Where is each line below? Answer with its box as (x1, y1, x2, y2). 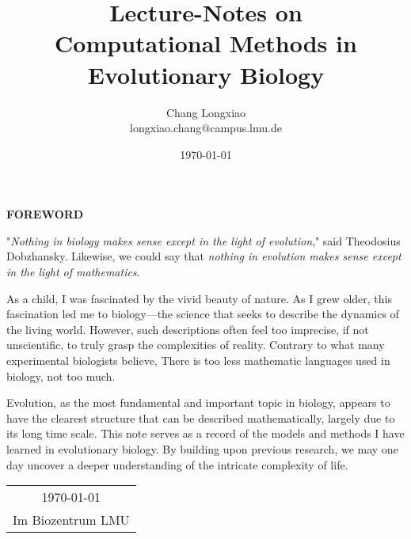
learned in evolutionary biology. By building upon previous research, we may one (6, 441, 398, 457)
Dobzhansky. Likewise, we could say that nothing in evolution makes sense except (6, 248, 401, 264)
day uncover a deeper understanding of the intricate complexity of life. (6, 456, 348, 473)
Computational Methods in (55, 27, 357, 59)
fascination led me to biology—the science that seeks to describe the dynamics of (6, 306, 399, 322)
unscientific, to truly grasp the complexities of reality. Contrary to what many (6, 336, 385, 353)
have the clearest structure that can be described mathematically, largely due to (6, 409, 395, 426)
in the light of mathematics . (6, 264, 140, 280)
